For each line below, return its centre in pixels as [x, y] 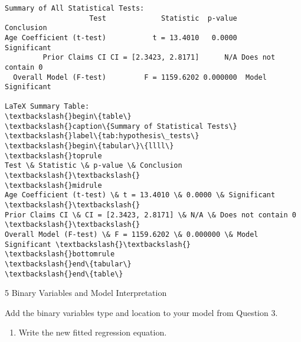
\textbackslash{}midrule [53, 185]
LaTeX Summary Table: [47, 107]
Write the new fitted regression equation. [93, 332]
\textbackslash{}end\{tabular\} [68, 264]
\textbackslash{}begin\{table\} [68, 117]
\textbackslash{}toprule [53, 156]
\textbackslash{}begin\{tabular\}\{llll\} [89, 146]
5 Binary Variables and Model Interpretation [86, 293]
